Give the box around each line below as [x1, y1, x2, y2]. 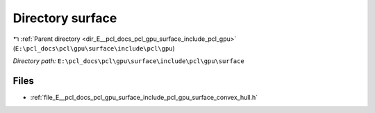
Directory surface [12, 10, 117, 26]
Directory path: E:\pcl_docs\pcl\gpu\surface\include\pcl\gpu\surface [12, 57, 244, 65]
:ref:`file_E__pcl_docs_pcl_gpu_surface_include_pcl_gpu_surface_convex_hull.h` [30, 94, 258, 102]
